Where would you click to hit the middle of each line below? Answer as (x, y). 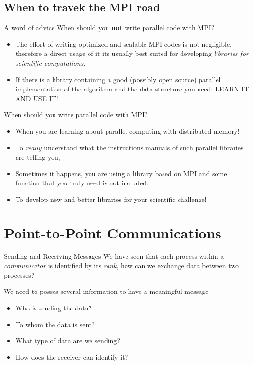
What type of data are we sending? (68, 340)
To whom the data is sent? (55, 324)
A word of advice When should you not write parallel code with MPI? (109, 27)
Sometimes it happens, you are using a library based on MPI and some (121, 173)
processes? (19, 275)
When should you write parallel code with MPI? (76, 115)
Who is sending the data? (54, 308)
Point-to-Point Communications (113, 232)
